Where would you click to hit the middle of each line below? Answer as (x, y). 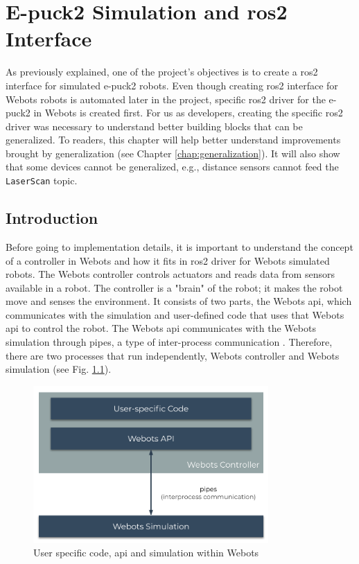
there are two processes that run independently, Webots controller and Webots (173, 355)
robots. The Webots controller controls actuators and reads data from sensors (170, 274)
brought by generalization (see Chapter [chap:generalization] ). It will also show (173, 153)
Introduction (52, 218)
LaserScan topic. (42, 180)
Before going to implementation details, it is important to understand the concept (179, 246)
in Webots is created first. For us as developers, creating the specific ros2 (188, 113)
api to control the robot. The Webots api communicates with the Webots (161, 328)
